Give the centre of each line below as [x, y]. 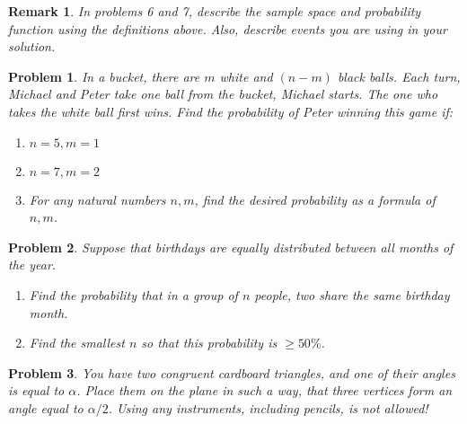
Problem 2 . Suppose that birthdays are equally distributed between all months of [231, 247]
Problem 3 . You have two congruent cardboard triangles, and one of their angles [232, 372]
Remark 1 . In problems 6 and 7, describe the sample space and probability [215, 11]
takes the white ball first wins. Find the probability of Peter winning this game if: [231, 111]
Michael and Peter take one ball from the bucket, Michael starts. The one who [223, 94]
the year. [32, 265]
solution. [32, 46]
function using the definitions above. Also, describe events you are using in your [228, 28]
